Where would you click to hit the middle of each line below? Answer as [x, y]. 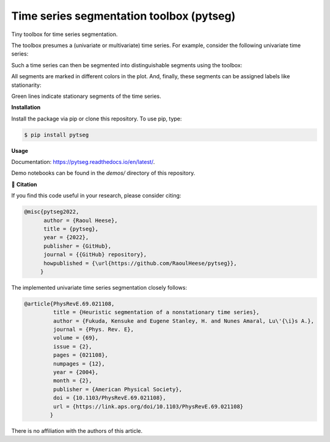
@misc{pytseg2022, [52, 212]
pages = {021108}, [80, 355]
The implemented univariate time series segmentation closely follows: [99, 287]
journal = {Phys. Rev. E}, [94, 330]
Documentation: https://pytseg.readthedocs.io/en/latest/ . [83, 162]
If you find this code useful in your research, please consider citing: [96, 196]
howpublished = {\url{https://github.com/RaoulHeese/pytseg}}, [140, 263]
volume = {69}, [76, 338]
